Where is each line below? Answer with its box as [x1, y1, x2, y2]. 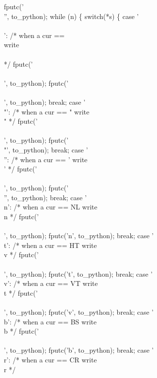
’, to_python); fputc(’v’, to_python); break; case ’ [4, 307, 154, 317]
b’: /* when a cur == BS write [4, 316, 97, 326]
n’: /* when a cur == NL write [4, 202, 97, 212]
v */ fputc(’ [4, 249, 39, 260]
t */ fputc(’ [4, 287, 38, 298]
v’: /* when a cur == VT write [4, 278, 98, 288]
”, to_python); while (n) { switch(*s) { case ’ [4, 11, 139, 21]
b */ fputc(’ [4, 326, 39, 336]
